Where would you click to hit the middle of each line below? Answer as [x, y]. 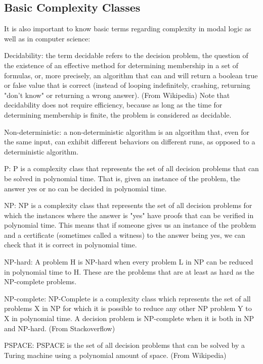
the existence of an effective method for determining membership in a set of [121, 65]
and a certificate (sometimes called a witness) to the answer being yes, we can [125, 235]
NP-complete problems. [40, 281]
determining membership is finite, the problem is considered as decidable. [118, 114]
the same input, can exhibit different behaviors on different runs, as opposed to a [130, 142]
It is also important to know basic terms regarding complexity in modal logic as [128, 29]
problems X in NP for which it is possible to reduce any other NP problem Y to [128, 308]
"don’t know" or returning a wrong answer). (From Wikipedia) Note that [117, 95]
